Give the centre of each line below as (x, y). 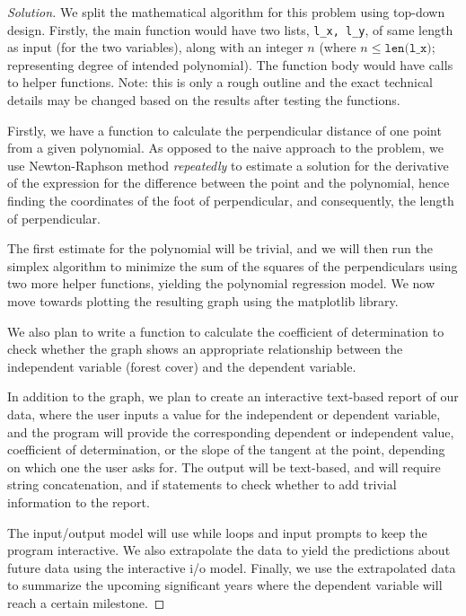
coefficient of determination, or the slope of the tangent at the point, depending (226, 449)
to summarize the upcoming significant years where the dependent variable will (225, 585)
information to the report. (79, 502)
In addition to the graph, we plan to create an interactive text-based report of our (233, 396)
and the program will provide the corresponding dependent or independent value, (231, 431)
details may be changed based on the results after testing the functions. (204, 100)
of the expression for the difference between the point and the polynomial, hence (229, 183)
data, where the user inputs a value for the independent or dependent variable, (224, 414)
